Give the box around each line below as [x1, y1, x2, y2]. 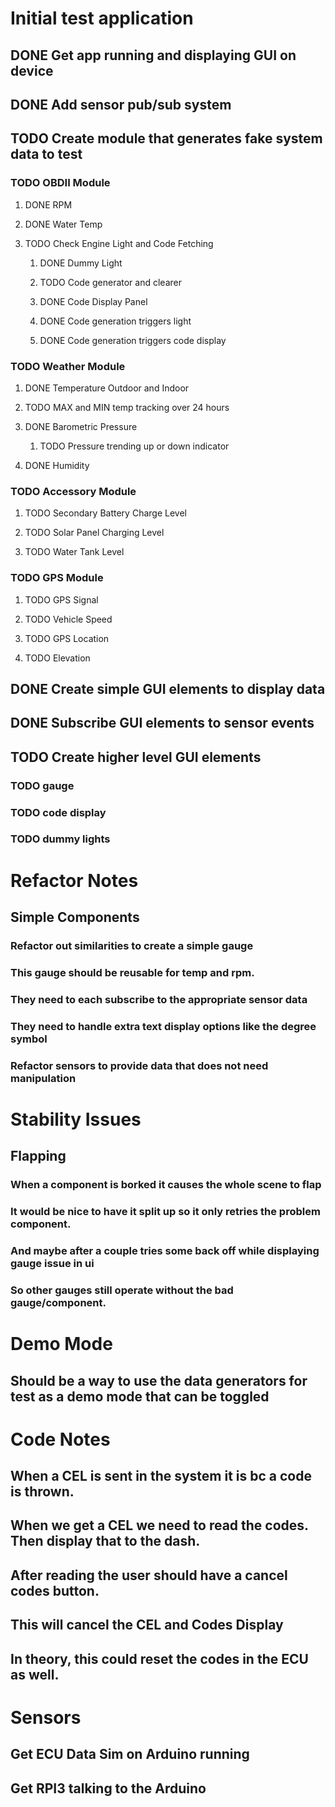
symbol [10, 1032, 48, 1046]
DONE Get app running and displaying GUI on [10, 47, 297, 64]
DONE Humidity [24, 459, 90, 471]
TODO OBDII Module [10, 176, 111, 190]
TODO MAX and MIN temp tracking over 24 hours [24, 401, 230, 413]
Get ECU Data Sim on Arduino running [10, 1746, 250, 1763]
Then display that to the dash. [10, 1533, 201, 1550]
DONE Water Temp [24, 218, 103, 230]
